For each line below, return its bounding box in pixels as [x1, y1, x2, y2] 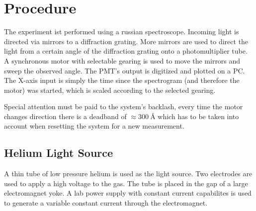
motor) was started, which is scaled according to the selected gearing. [4, 84, 216, 95]
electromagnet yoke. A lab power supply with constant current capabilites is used [4, 188, 252, 198]
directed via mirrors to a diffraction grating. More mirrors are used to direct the [4, 36, 249, 46]
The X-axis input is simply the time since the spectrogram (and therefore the [4, 75, 240, 85]
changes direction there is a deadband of [4, 111, 127, 121]
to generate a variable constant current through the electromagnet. [4, 198, 208, 208]
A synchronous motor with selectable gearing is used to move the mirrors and [4, 55, 241, 66]
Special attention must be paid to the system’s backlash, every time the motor [4, 101, 243, 112]
